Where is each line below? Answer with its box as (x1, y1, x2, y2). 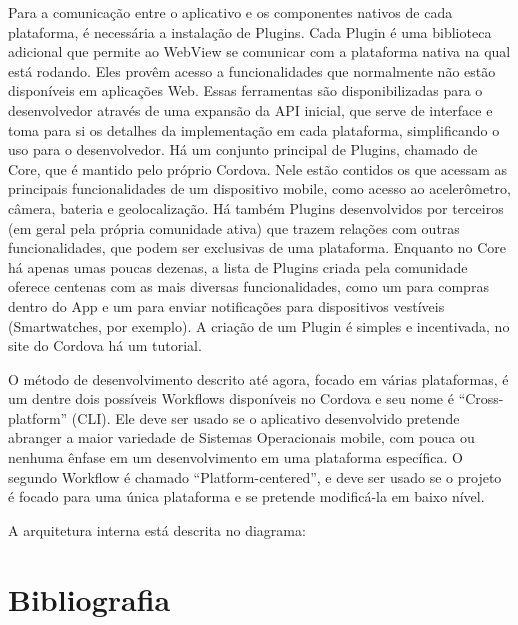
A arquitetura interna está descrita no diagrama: (8, 519, 306, 540)
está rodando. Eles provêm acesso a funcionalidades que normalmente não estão (8, 60, 496, 81)
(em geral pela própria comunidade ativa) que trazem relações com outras (8, 217, 460, 238)
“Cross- (458, 388, 504, 409)
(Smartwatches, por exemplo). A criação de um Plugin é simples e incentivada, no (8, 315, 510, 336)
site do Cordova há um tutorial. (8, 335, 202, 356)
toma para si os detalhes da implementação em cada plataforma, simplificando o (8, 119, 500, 140)
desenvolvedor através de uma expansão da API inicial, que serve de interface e (8, 99, 493, 120)
